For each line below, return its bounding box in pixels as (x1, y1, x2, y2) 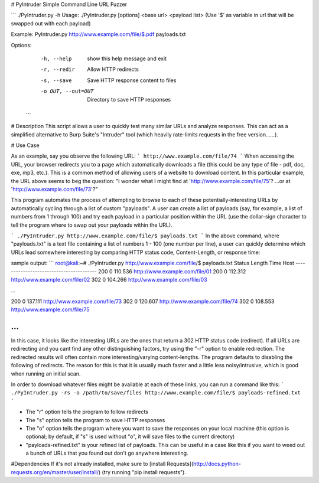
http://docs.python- (193, 461, 242, 468)
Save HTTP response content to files (87, 77, 177, 84)
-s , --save (40, 77, 72, 84)
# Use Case (11, 142, 40, 149)
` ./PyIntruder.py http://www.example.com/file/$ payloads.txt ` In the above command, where (11, 232, 280, 239)
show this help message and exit (87, 55, 167, 62)
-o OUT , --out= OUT (40, 88, 94, 94)
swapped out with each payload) (11, 19, 91, 27)
